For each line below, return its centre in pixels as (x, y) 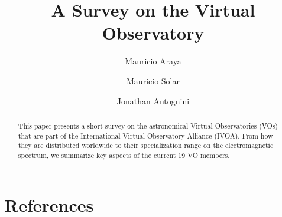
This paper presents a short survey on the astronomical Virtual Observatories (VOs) (148, 125)
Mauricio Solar (153, 80)
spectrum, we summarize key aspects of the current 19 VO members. (124, 155)
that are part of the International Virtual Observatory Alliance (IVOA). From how (145, 135)
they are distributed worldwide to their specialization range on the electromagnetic (146, 145)
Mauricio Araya (153, 61)
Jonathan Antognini (153, 101)
